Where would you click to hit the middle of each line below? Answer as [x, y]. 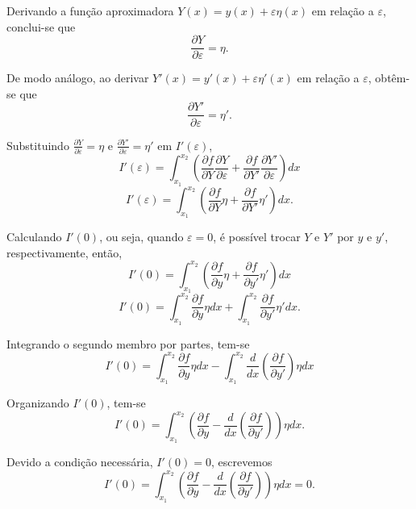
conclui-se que [41, 26]
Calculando [34, 237]
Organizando [38, 403]
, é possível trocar [257, 237]
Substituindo [38, 145]
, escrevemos [241, 462]
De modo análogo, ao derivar [78, 78]
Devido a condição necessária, [80, 462]
